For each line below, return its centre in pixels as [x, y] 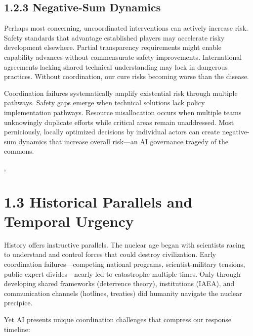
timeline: [17, 329]
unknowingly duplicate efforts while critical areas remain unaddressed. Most [119, 122]
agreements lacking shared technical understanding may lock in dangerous [116, 66]
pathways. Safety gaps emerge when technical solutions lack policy [105, 103]
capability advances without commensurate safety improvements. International [123, 57]
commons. [19, 151]
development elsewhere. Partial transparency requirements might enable [113, 47]
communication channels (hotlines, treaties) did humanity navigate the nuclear [123, 293]
